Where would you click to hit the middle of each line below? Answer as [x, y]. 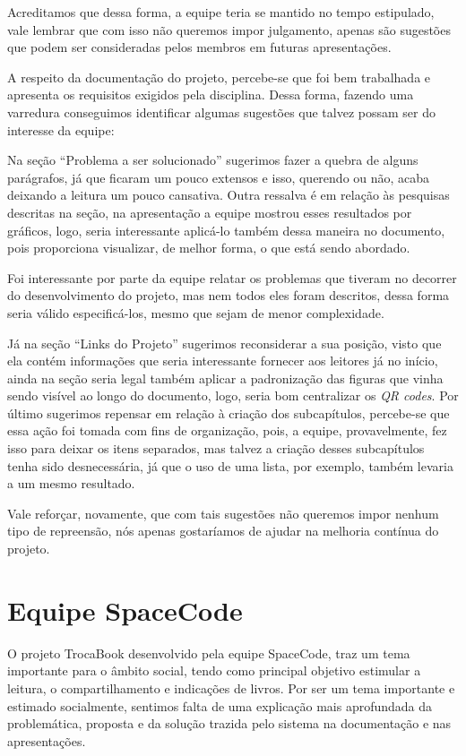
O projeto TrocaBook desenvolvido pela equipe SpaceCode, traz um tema [209, 653]
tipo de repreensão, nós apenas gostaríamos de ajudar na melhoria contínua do [223, 531]
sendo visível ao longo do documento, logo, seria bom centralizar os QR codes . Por [233, 395]
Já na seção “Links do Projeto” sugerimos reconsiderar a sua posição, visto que [224, 343]
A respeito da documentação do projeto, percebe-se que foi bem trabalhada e [219, 77]
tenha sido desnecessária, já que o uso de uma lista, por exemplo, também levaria [230, 465]
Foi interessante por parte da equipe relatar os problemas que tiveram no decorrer [232, 277]
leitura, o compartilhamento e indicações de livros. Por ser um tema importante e [231, 687]
